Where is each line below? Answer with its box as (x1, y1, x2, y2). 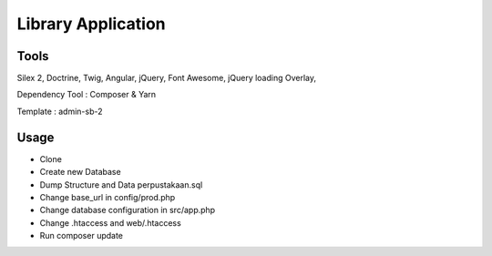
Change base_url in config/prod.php (39, 191, 176, 202)
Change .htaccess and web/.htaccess (39, 217, 181, 228)
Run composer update (39, 230, 123, 241)
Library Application (16, 14, 166, 34)
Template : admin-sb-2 (16, 106, 103, 117)
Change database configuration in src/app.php (39, 205, 216, 216)
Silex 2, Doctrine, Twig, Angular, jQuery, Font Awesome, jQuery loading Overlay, (16, 73, 317, 84)
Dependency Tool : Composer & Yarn (16, 89, 157, 100)
